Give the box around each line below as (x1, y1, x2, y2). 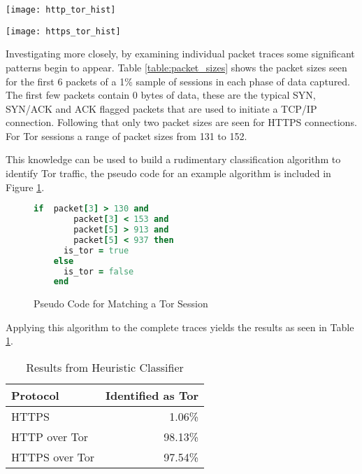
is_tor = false (63, 266, 134, 277)
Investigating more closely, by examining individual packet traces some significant (6, 46, 355, 61)
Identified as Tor (105, 387, 198, 404)
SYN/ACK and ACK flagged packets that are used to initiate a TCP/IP (6, 101, 317, 116)
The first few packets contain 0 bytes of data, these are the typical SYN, (6, 88, 316, 102)
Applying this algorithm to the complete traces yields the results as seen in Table (6, 319, 354, 334)
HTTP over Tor (11, 428, 89, 445)
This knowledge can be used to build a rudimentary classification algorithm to (6, 152, 341, 167)
